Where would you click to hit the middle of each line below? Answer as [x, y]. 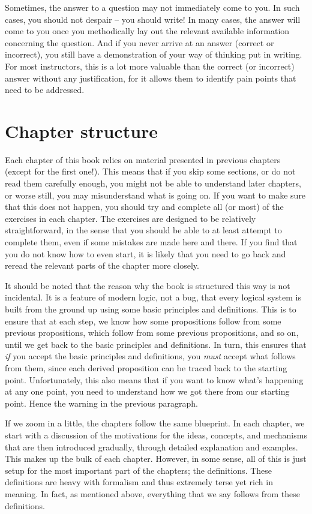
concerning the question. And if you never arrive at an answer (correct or [139, 42]
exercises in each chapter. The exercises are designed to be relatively [130, 218]
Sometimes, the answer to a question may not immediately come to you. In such [152, 7]
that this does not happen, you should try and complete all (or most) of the [144, 207]
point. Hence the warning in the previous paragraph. [101, 403]
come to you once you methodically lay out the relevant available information [147, 31]
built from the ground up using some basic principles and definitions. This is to [151, 309]
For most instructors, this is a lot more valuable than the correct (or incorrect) [150, 66]
